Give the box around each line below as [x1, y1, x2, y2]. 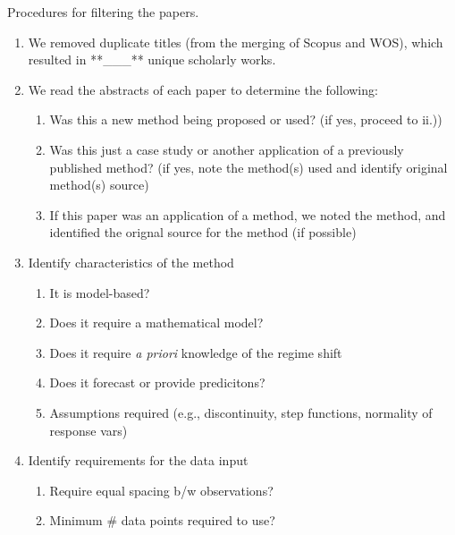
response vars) [49, 420, 128, 439]
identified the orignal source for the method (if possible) [49, 223, 357, 242]
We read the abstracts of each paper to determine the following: [28, 80, 378, 98]
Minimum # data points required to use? [49, 511, 275, 530]
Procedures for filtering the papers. [7, 3, 199, 21]
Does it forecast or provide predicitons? [49, 373, 265, 392]
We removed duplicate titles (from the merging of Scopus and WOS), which [28, 32, 443, 51]
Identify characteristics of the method [28, 252, 234, 271]
